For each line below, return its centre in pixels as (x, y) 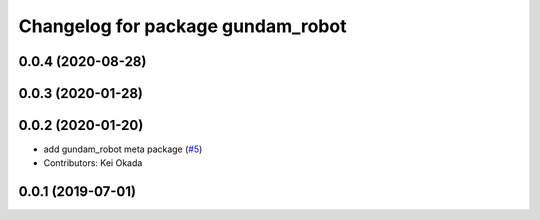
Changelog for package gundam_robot (182, 26)
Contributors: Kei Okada (93, 163)
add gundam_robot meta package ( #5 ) (123, 149)
